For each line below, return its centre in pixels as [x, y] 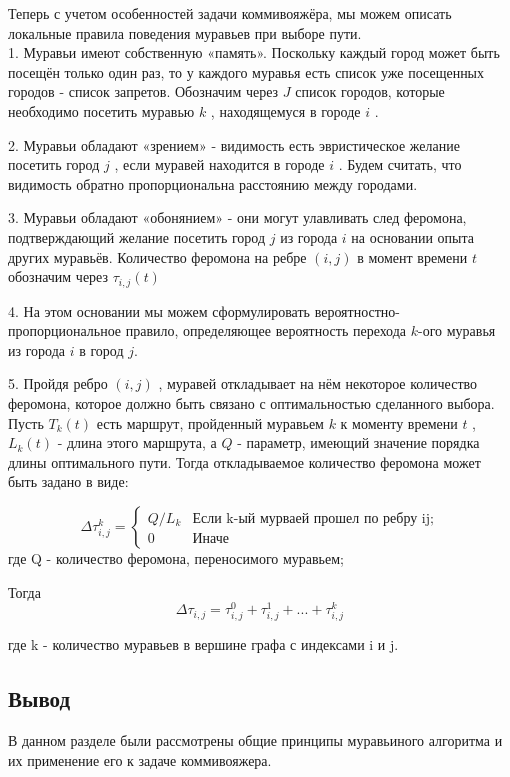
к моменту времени [399, 422]
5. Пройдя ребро [58, 383]
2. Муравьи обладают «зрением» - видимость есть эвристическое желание [234, 144]
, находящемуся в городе [285, 110]
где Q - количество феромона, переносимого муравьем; [176, 557]
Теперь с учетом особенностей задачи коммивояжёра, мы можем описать [230, 13]
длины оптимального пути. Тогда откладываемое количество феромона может [244, 461]
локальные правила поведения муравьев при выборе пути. [185, 32]
